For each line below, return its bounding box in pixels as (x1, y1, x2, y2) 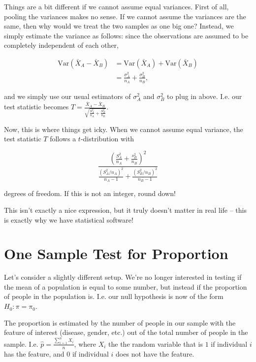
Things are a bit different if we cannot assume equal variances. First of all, (4, 1, 229, 11)
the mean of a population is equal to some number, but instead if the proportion (4, 281, 247, 292)
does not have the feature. (116, 348, 194, 359)
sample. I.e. (4, 338, 38, 349)
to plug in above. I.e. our (167, 91, 242, 101)
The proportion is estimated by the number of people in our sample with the (4, 317, 236, 328)
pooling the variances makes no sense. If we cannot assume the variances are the (4, 11, 246, 21)
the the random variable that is (108, 338, 203, 349)
